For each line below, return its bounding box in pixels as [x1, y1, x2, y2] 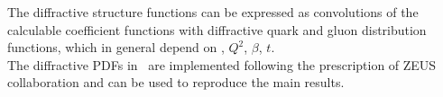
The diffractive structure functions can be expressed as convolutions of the [7, 3, 419, 21]
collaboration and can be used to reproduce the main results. [7, 73, 345, 92]
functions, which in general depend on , [7, 38, 225, 57]
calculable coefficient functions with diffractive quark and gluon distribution [7, 20, 427, 39]
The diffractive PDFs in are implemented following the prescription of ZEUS [7, 55, 437, 74]
